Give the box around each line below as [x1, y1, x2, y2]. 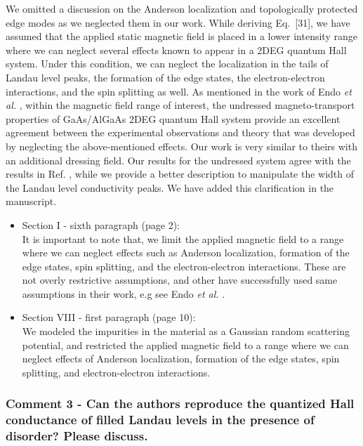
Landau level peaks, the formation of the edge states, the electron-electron [6, 70, 325, 84]
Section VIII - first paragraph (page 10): [22, 310, 196, 324]
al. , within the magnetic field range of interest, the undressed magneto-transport [6, 98, 355, 112]
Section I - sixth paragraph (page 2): [22, 217, 180, 232]
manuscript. [6, 194, 57, 209]
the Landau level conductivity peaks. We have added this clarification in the [6, 180, 334, 195]
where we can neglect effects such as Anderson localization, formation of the [22, 245, 350, 260]
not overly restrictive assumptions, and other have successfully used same [22, 273, 338, 287]
